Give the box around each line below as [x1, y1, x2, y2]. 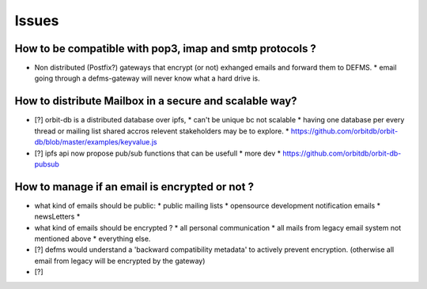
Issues [14, 12, 59, 29]
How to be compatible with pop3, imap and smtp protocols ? [14, 42, 316, 55]
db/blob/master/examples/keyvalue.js [34, 137, 157, 147]
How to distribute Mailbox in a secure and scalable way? [14, 95, 297, 108]
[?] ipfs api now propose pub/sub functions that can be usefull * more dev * [34, 148, 281, 158]
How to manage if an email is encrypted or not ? [14, 180, 255, 193]
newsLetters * [34, 212, 81, 221]
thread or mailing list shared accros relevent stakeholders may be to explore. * [34, 126, 289, 136]
